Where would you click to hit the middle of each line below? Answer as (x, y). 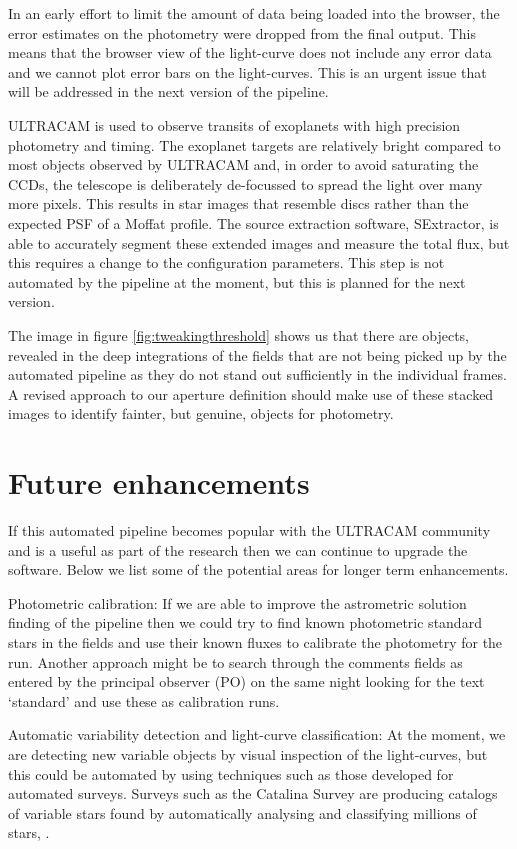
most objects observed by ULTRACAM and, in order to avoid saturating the (243, 164)
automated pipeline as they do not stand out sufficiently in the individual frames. (257, 374)
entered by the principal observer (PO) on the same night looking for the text (246, 681)
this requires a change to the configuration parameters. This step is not (226, 262)
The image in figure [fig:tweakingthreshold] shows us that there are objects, (239, 334)
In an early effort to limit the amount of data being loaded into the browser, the (254, 13)
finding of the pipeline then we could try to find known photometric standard (245, 622)
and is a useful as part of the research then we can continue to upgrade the (238, 549)
